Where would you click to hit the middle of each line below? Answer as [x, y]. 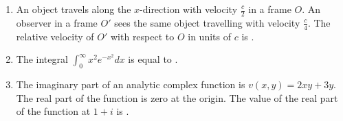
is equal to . [153, 59]
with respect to [142, 36]
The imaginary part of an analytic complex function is [131, 84]
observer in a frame [57, 22]
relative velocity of [55, 36]
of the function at [53, 111]
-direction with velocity [189, 9]
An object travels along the [74, 9]
